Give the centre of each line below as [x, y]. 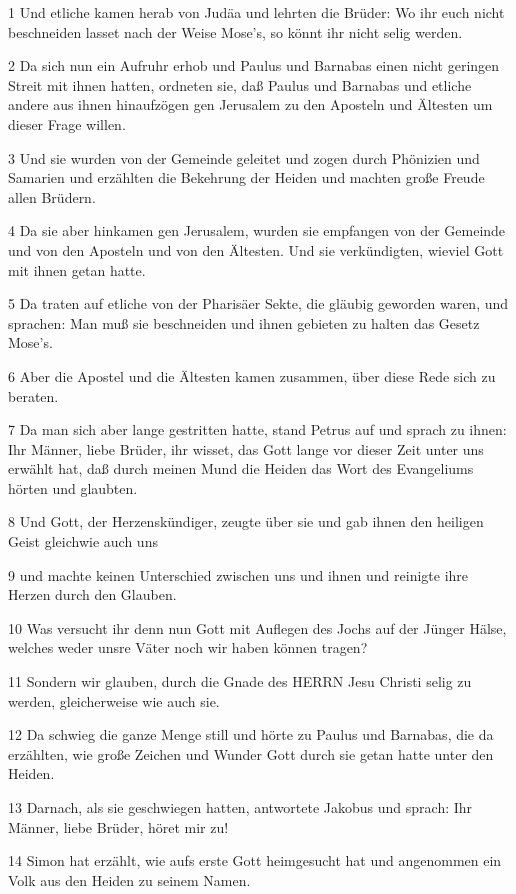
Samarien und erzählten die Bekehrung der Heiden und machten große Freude [246, 177]
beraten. [33, 395]
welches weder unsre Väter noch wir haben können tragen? [188, 647]
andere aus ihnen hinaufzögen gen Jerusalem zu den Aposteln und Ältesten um [250, 104]
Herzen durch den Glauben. [92, 594]
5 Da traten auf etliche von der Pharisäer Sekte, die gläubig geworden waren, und [258, 303]
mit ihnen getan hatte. [77, 269]
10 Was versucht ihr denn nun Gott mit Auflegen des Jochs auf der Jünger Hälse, [257, 627]
